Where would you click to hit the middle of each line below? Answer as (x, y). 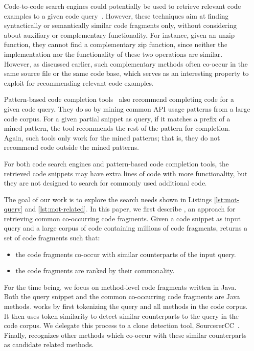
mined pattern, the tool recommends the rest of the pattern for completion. (117, 128)
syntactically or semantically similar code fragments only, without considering (120, 25)
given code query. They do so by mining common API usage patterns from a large (127, 108)
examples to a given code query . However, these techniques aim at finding (116, 15)
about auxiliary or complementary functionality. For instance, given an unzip (119, 35)
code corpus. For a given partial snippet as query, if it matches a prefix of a (117, 118)
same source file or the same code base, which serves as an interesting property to (127, 73)
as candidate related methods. (49, 344)
